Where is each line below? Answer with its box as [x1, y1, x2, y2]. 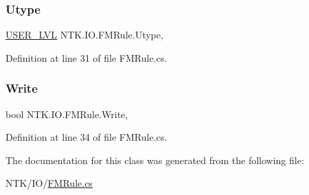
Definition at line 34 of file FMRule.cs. [5, 130, 168, 144]
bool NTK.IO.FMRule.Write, [5, 106, 128, 121]
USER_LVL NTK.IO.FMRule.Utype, [5, 27, 163, 42]
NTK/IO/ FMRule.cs [5, 176, 93, 190]
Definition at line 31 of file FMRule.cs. [5, 50, 168, 65]
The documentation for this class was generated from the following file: [5, 152, 304, 167]
